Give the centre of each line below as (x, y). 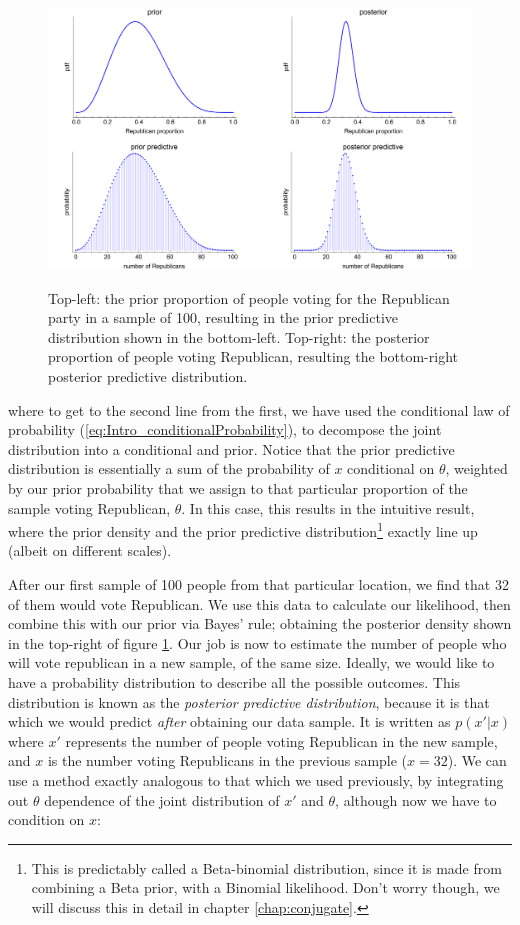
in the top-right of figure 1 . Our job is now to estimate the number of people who (257, 642)
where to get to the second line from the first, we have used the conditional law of (259, 409)
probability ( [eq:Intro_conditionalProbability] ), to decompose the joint (225, 429)
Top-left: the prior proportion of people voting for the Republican (249, 297)
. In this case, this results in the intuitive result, (328, 507)
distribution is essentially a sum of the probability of (169, 468)
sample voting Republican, (89, 507)
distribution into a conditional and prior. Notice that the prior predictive (231, 448)
